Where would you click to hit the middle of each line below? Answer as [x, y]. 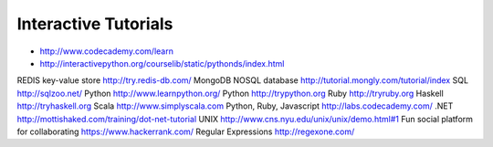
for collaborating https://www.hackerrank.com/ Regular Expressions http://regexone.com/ [186, 131]
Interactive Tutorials [95, 24]
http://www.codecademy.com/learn [106, 51]
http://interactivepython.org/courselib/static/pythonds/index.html [162, 63]
